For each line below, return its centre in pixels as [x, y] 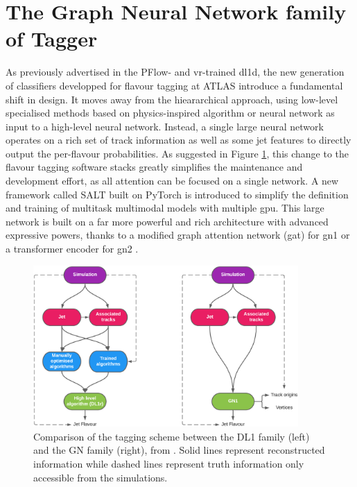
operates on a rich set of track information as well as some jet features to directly [178, 140]
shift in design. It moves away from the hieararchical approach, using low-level [172, 99]
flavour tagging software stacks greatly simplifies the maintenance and [154, 167]
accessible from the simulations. [101, 477]
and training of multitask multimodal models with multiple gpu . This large [165, 208]
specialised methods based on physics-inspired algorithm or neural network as [170, 113]
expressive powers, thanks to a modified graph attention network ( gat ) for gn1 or [178, 235]
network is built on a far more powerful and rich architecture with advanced [167, 221]
